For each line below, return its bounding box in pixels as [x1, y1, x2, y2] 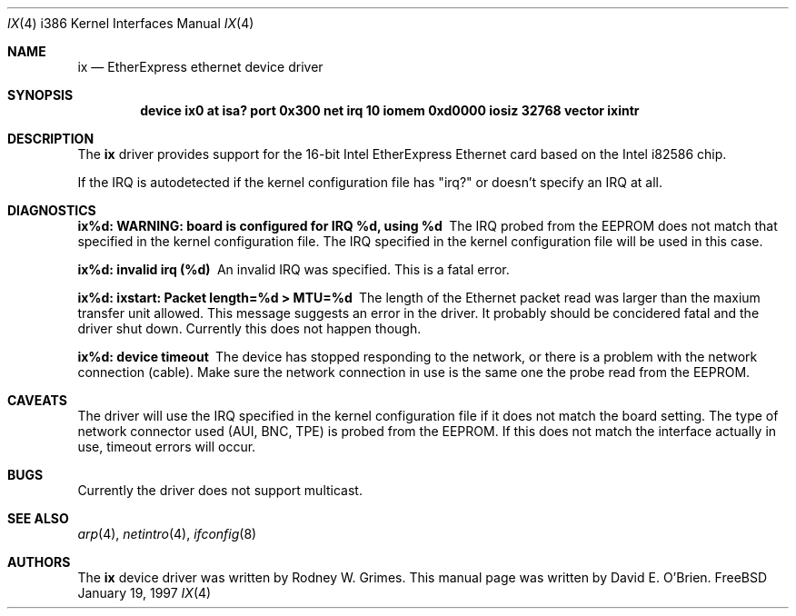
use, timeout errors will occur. [77, 439, 256, 454]
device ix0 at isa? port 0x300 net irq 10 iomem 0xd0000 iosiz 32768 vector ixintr [140, 103, 640, 118]
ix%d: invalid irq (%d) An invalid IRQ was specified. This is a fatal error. [77, 262, 510, 277]
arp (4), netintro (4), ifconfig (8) [77, 526, 257, 541]
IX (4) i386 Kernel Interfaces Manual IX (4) [7, 15, 254, 31]
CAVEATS [7, 392, 67, 408]
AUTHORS [7, 554, 71, 570]
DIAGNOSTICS [7, 203, 96, 218]
